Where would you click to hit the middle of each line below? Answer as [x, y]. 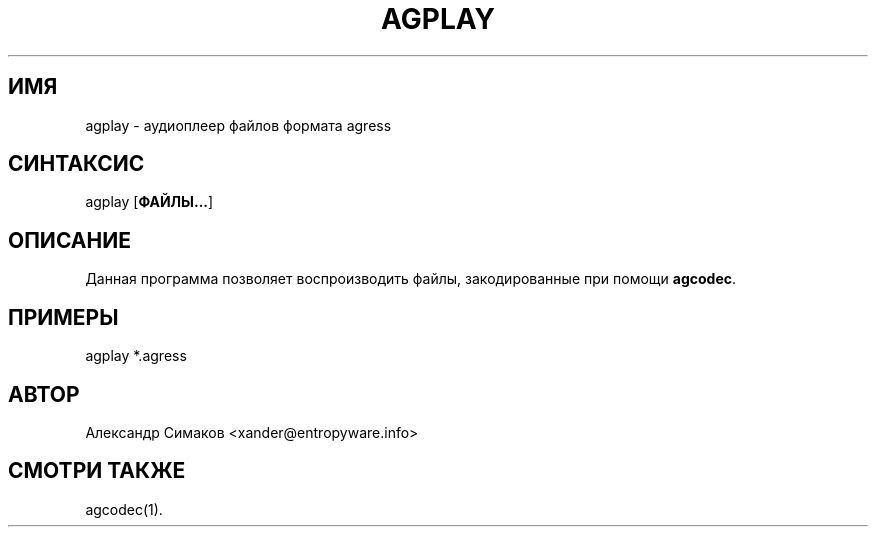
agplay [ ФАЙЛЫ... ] [149, 202]
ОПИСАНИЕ [69, 240]
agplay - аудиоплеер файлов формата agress [238, 125]
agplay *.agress [136, 356]
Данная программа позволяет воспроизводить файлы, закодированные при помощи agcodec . [411, 279]
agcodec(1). [124, 509]
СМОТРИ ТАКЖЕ [97, 471]
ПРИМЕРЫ [63, 317]
